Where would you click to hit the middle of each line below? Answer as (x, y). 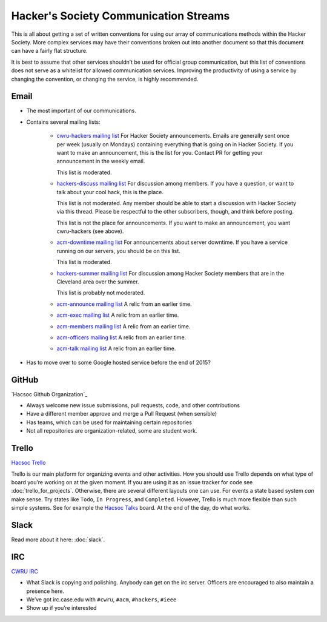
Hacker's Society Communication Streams (121, 16)
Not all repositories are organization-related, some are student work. (112, 431)
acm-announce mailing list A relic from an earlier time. (124, 304)
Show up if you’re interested (61, 608)
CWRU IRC (25, 571)
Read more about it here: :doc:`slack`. (58, 539)
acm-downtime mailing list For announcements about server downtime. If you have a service (172, 242)
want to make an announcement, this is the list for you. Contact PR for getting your (160, 152)
